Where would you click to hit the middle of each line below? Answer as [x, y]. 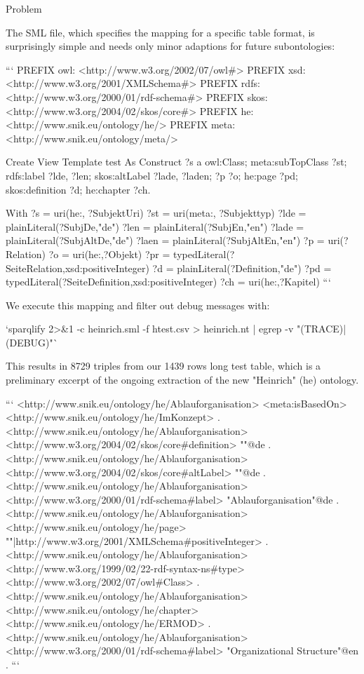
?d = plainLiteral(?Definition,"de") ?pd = [242, 268]
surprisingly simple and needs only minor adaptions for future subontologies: [170, 46]
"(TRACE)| [322, 329]
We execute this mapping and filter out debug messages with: [138, 305]
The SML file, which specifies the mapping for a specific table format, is [160, 32]
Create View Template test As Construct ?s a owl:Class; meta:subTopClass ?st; [176, 162]
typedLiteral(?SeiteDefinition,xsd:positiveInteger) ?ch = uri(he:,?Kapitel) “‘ [168, 282]
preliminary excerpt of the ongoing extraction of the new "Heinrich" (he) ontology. [182, 380]
